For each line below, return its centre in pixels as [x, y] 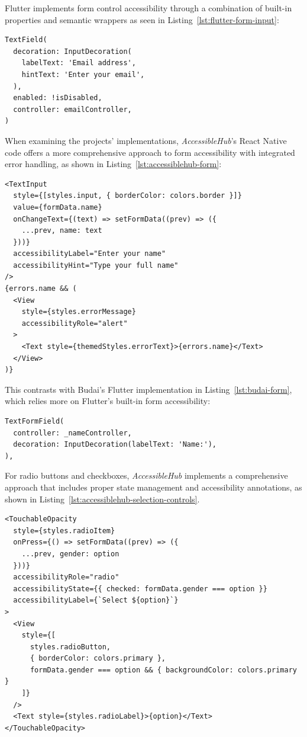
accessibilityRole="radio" [66, 577]
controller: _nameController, [72, 433]
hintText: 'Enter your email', [83, 74]
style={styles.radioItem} [64, 531]
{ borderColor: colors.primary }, [98, 659]
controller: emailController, [72, 109]
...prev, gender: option [70, 554]
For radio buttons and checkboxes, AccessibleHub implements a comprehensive [146, 475]
